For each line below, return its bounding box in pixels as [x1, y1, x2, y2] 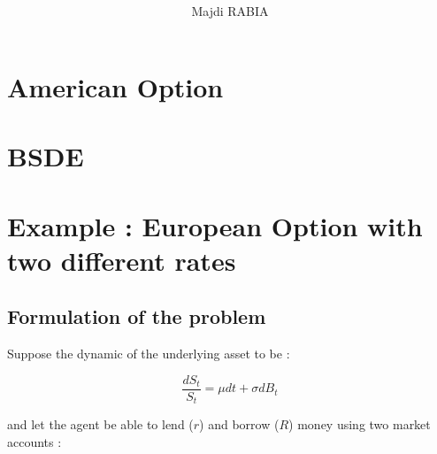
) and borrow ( [199, 415, 280, 434]
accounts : [7, 432, 62, 450]
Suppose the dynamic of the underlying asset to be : [7, 344, 290, 363]
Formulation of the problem [7, 303, 266, 330]
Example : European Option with [7, 207, 423, 243]
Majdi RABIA [191, 2, 269, 20]
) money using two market [288, 415, 431, 434]
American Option [7, 68, 224, 104]
